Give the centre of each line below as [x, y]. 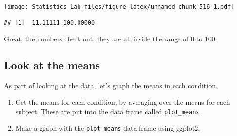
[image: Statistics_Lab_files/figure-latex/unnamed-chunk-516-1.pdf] [119, 7]
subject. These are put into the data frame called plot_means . [108, 111]
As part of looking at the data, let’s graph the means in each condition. [111, 86]
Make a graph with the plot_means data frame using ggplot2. [108, 127]
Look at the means [52, 65]
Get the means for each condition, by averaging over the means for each [123, 102]
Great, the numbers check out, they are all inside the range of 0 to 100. [110, 39]
